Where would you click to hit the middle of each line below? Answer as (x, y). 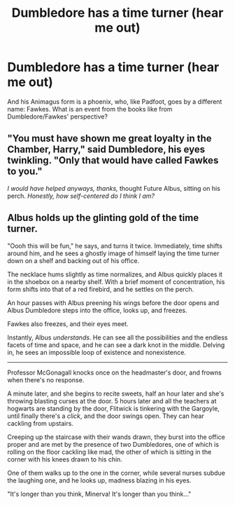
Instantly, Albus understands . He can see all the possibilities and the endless (118, 337)
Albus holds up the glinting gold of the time (103, 218)
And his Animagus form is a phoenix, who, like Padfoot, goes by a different (115, 101)
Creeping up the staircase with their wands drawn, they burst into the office (116, 437)
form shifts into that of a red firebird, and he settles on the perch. (101, 289)
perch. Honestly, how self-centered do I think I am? (81, 196)
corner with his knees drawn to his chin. (65, 459)
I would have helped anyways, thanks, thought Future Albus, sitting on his (114, 188)
